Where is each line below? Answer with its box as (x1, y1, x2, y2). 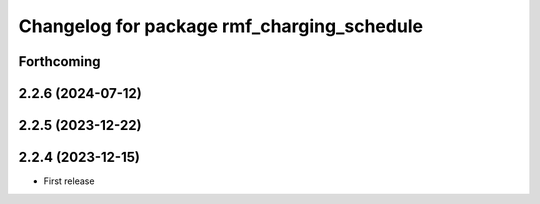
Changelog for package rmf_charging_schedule (18, 15, 424, 37)
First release (43, 175, 95, 187)
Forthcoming (18, 53, 101, 70)
